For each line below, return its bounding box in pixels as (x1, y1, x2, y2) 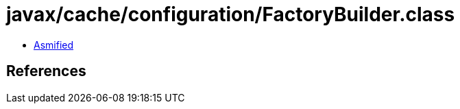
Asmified (34, 38, 74, 51)
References (6, 62, 86, 80)
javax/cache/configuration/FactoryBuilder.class (6, 3, 455, 26)
